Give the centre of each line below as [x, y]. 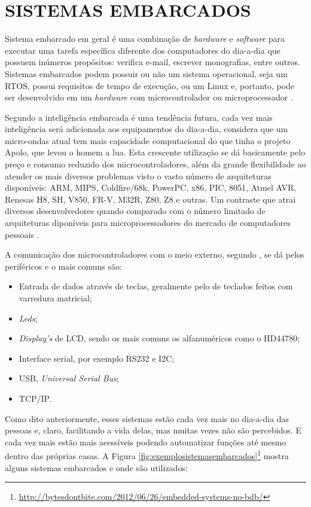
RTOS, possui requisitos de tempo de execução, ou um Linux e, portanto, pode [150, 85]
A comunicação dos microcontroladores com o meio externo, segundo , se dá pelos [155, 254]
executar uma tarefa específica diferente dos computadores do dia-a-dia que [143, 50]
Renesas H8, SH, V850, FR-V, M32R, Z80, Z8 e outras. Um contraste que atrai [150, 199]
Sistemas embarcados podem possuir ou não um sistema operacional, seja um [146, 73]
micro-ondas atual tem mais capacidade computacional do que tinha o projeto [148, 140]
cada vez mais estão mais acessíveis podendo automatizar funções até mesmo [146, 442]
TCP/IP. [35, 398]
